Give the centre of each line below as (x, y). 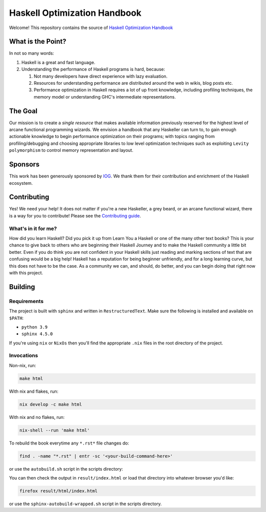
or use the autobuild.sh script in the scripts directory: (66, 469)
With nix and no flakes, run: (37, 417)
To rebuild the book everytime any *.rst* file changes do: (69, 443)
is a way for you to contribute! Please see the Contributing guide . (75, 216)
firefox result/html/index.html (59, 491)
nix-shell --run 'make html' (55, 430)
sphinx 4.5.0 (37, 334)
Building (22, 287)
